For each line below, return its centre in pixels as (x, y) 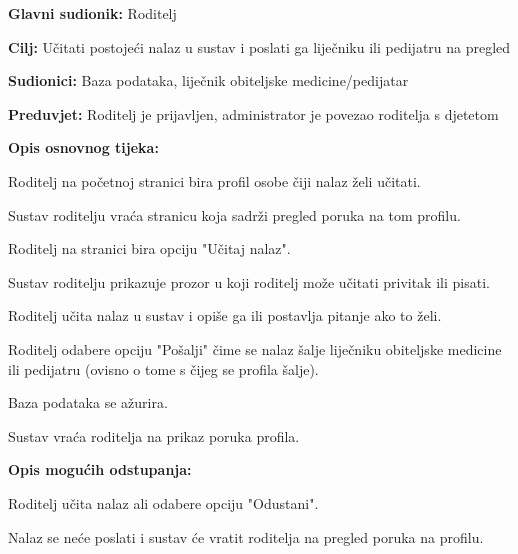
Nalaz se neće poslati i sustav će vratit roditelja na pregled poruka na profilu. (246, 536)
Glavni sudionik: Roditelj (92, 13)
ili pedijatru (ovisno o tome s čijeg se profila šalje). (163, 368)
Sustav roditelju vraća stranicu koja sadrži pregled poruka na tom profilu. (234, 214)
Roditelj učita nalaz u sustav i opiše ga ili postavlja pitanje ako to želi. (225, 315)
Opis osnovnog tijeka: (83, 147)
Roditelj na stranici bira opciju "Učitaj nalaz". (149, 248)
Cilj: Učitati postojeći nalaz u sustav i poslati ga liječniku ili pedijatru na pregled (259, 46)
